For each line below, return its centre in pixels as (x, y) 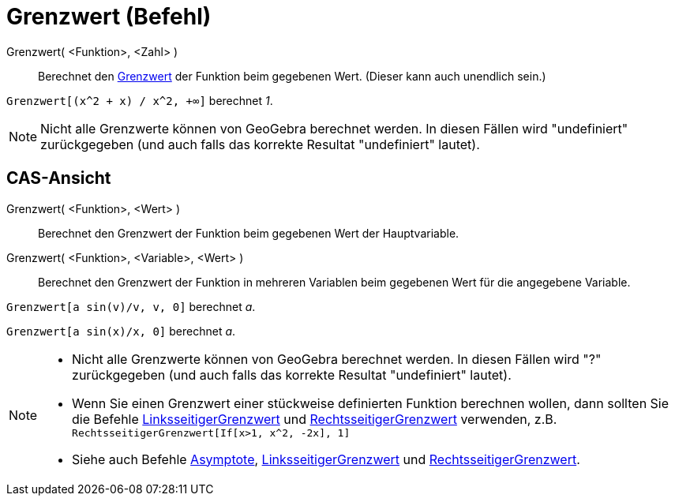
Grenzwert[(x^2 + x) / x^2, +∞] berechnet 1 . (140, 100)
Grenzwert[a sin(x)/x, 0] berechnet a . (121, 331)
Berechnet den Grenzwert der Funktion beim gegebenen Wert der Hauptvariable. (249, 233)
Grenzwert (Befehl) (109, 17)
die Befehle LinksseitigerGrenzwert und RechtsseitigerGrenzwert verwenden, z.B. (315, 419)
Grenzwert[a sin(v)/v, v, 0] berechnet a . (131, 306)
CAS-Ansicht (59, 178)
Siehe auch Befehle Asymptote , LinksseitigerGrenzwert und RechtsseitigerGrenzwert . (326, 459)
